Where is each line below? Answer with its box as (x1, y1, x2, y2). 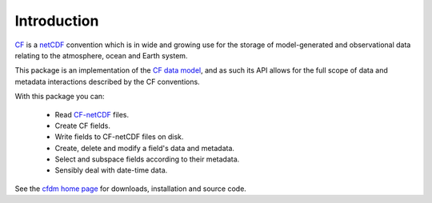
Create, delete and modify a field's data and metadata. (54, 143, 235, 153)
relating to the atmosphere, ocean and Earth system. (14, 50, 188, 60)
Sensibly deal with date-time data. (54, 165, 168, 175)
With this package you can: (14, 92, 105, 101)
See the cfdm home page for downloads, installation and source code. (14, 184, 247, 193)
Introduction (14, 12, 99, 30)
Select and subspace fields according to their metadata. (54, 154, 240, 164)
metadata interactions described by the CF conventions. (14, 77, 200, 86)
